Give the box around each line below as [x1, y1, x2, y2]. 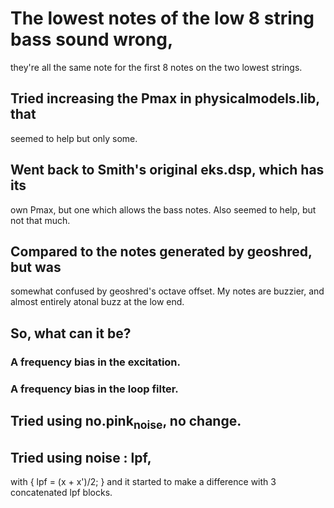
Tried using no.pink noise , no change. [10, 413, 242, 432]
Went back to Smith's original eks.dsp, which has [10, 162, 325, 179]
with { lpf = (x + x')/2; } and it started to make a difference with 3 [10, 476, 277, 487]
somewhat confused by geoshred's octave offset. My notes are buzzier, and [10, 285, 325, 297]
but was [10, 258, 62, 276]
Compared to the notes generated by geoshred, [10, 243, 313, 260]
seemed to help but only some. [10, 132, 138, 144]
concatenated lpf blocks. [10, 487, 113, 498]
